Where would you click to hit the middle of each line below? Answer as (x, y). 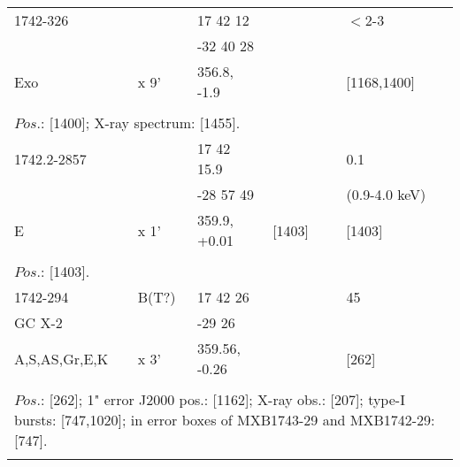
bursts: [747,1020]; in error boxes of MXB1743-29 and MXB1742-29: (225, 420)
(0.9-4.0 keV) (386, 194)
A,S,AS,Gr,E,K (61, 358)
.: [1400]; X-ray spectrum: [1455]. (138, 122)
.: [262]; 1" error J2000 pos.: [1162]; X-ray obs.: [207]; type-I (221, 399)
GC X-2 (38, 322)
